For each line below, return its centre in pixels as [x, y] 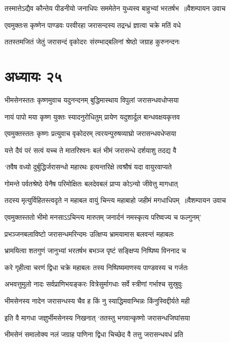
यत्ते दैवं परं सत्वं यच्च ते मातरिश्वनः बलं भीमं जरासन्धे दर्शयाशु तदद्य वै [91, 150]
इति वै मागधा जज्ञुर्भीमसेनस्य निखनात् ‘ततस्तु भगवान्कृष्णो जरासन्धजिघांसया [97, 317]
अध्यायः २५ [33, 76]
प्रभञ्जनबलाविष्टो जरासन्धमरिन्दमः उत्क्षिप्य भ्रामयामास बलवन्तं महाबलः [89, 234]
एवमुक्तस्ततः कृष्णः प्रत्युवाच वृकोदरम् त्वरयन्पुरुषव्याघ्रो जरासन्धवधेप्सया [90, 133]
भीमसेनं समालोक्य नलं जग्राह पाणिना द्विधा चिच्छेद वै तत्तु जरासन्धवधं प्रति [94, 334]
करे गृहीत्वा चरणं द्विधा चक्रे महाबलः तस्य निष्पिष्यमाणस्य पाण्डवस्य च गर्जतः [96, 267]
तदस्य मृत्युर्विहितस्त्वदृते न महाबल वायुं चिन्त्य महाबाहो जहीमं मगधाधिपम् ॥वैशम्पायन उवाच [115, 200]
